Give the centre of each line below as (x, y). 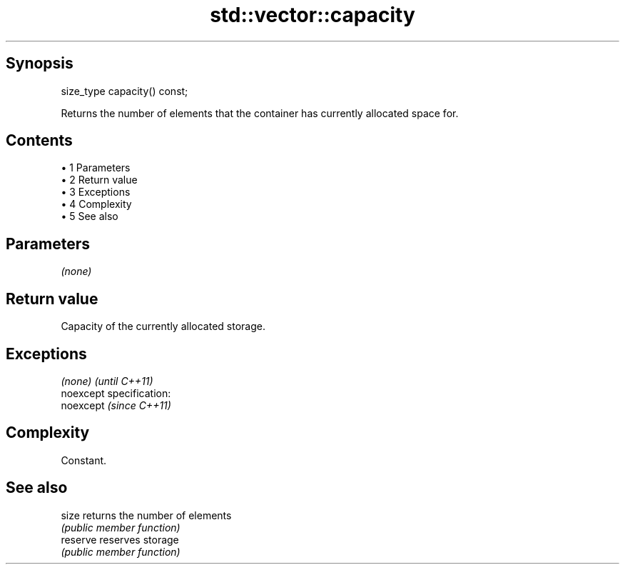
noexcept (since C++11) (116, 405)
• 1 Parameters (96, 168)
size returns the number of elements (146, 515)
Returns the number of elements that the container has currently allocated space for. (260, 113)
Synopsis (40, 64)
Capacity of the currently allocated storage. (163, 326)
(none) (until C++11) (107, 381)
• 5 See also (90, 216)
